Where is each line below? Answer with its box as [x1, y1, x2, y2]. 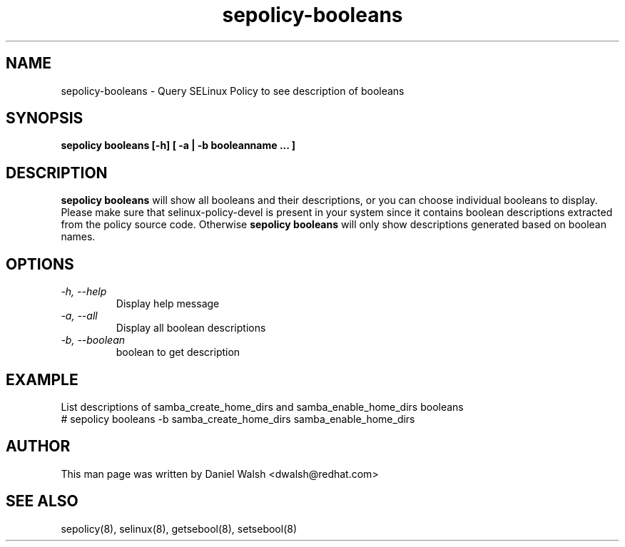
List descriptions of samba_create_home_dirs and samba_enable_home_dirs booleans [61, 400, 464, 413]
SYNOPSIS [6, 109, 83, 128]
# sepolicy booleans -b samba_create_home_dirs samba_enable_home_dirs [61, 412, 415, 425]
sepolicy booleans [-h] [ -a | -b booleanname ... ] [61, 139, 296, 152]
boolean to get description [116, 346, 240, 359]
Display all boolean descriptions [116, 322, 266, 334]
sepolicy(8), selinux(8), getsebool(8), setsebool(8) [61, 522, 298, 535]
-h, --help [61, 285, 107, 298]
